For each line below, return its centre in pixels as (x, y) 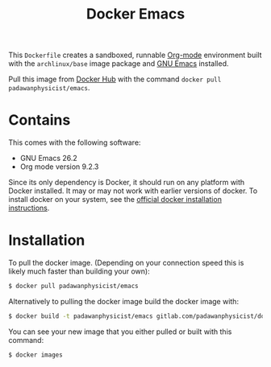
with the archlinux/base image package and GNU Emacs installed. (119, 64)
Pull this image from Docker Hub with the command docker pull (115, 79)
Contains (40, 120)
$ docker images (35, 355)
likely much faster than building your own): (79, 271)
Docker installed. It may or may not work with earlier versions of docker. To (133, 191)
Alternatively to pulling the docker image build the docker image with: (124, 301)
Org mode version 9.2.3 (59, 167)
